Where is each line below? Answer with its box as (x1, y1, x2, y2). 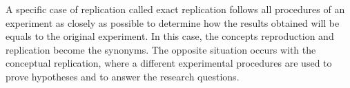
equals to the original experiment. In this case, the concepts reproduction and (6, 29, 334, 43)
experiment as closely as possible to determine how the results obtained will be (6, 15, 340, 30)
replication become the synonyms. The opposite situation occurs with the (6, 42, 316, 56)
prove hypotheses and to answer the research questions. (6, 69, 240, 83)
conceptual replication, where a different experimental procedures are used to (6, 56, 332, 70)
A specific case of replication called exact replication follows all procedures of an (6, 2, 345, 16)
